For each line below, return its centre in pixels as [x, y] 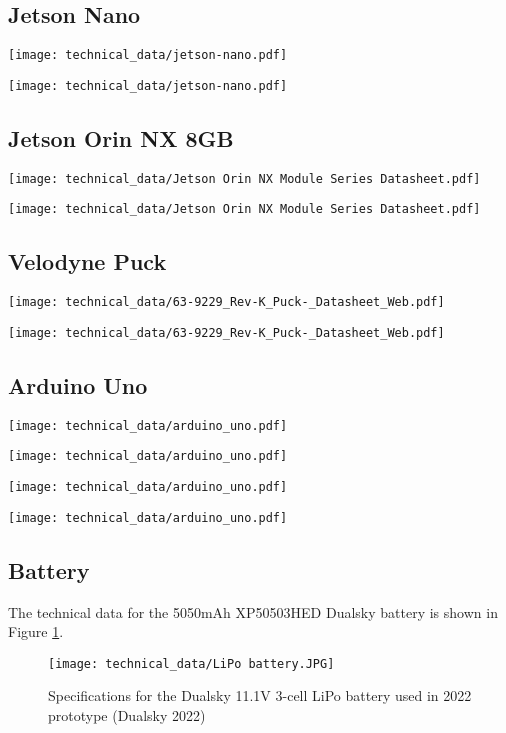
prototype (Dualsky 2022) [127, 715]
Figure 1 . [36, 631]
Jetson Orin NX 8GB [121, 137]
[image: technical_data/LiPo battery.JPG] [191, 663]
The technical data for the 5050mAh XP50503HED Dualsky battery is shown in [253, 611]
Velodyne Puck [87, 261]
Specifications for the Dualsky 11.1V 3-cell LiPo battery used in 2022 [260, 695]
